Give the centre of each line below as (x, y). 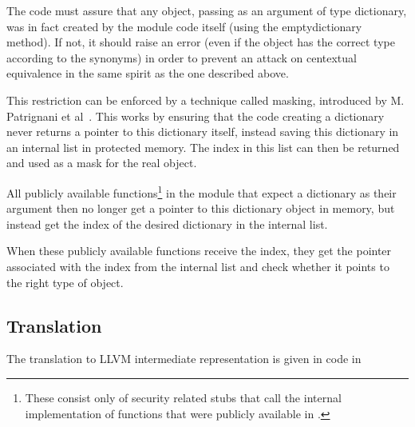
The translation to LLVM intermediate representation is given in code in (184, 359)
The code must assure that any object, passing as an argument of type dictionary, (207, 10)
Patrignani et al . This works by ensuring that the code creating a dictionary (196, 116)
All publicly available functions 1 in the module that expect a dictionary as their (202, 191)
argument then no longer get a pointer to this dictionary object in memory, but (201, 208)
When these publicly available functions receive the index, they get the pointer (199, 251)
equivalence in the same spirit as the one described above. (148, 73)
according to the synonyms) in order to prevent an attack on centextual (182, 57)
